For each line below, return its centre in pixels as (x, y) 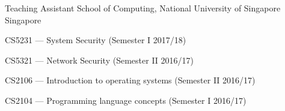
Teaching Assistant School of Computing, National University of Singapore (143, 8)
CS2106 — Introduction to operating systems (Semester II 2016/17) (130, 80)
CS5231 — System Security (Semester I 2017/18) (96, 40)
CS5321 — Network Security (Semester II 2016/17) (99, 60)
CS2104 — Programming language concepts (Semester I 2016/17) (126, 100)
